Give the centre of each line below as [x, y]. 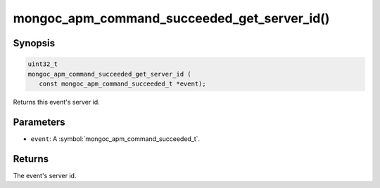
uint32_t [43, 64]
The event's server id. [45, 175]
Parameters [39, 122]
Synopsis [34, 43]
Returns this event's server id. [56, 102]
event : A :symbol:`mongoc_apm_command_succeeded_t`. [115, 139]
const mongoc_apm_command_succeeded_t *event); [123, 83]
